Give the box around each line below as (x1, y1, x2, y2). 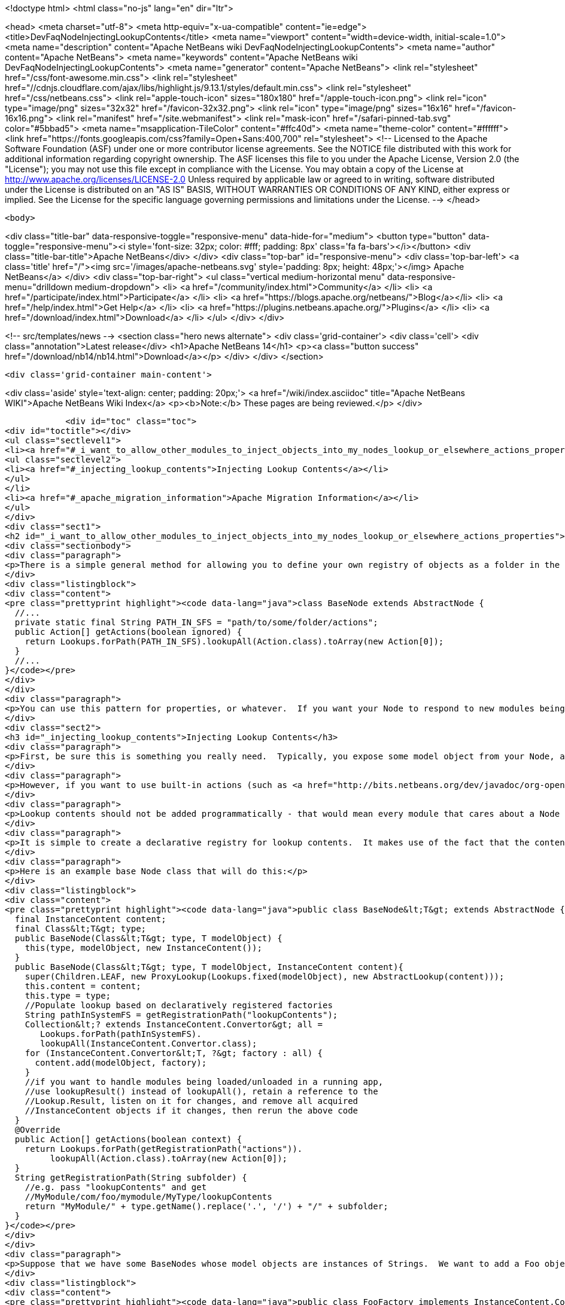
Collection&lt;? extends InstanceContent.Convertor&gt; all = (25, 1020, 323, 1029)
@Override (14, 1125, 60, 1134)
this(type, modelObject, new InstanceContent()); (25, 943, 262, 953)
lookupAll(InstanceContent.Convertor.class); (40, 1039, 257, 1048)
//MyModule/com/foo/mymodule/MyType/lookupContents (25, 1192, 272, 1201)
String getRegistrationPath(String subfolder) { (14, 1173, 247, 1182)
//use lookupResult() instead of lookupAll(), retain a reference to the (25, 1087, 378, 1096)
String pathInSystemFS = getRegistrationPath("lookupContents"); (25, 1010, 338, 1020)
